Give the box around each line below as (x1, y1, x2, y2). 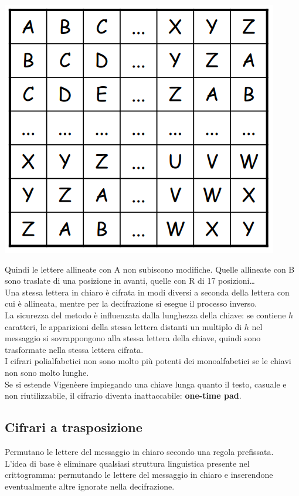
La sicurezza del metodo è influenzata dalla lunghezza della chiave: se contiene (5, 308, 286, 321)
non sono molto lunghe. (5, 366, 89, 378)
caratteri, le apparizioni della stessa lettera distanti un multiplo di (5, 320, 242, 332)
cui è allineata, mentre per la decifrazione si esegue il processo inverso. (5, 297, 257, 310)
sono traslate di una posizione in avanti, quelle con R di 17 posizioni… (5, 274, 255, 287)
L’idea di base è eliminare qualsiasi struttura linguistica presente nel (5, 457, 250, 469)
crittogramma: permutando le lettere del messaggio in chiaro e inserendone (5, 468, 273, 481)
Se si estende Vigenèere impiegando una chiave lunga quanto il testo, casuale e (5, 378, 287, 390)
